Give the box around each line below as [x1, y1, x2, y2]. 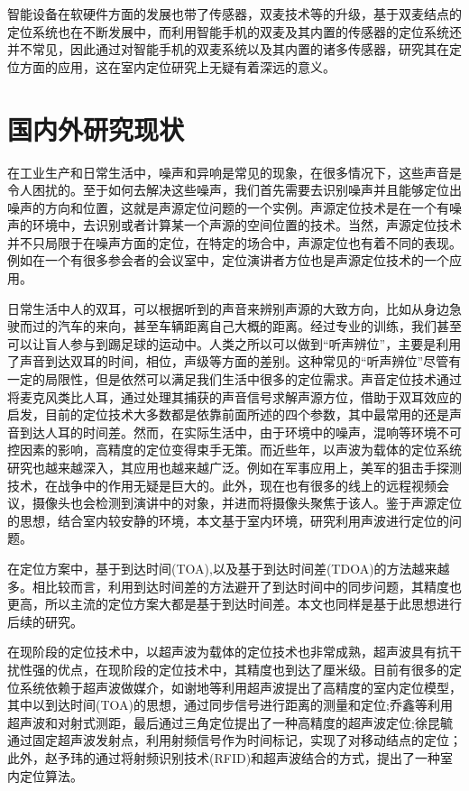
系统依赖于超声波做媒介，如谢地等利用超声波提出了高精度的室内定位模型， [19, 677, 462, 696]
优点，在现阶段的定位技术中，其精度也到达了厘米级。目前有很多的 [57, 659, 449, 678]
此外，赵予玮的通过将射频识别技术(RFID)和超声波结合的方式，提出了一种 [7, 748, 441, 767]
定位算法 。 [19, 766, 83, 785]
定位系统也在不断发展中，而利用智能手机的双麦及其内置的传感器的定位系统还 [7, 22, 462, 41]
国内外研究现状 [7, 110, 185, 147]
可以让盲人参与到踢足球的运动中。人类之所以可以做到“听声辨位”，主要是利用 [7, 334, 462, 353]
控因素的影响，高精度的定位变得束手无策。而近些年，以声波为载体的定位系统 [7, 440, 462, 459]
